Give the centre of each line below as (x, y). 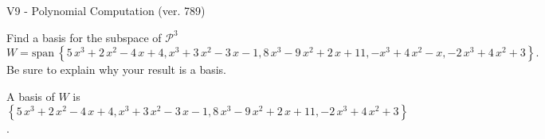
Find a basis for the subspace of (84, 37)
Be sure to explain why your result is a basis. (117, 69)
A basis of (31, 96)
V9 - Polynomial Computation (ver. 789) (106, 10)
